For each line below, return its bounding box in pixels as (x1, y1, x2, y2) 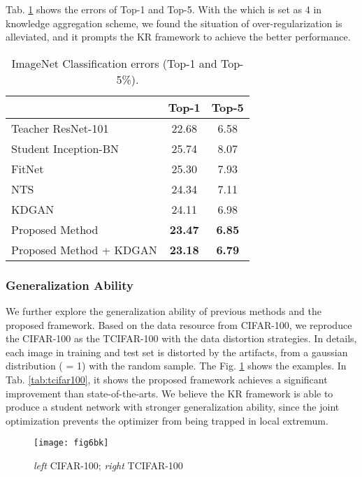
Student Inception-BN (11, 140, 120, 156)
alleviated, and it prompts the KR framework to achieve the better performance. (6, 29, 351, 44)
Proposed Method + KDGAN (11, 241, 157, 258)
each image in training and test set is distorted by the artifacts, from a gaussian (6, 344, 348, 359)
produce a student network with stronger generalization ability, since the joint (6, 399, 340, 414)
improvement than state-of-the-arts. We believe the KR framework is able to (6, 386, 333, 400)
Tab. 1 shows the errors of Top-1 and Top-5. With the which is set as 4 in (6, 2, 322, 16)
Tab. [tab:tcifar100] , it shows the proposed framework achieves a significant (6, 372, 328, 386)
